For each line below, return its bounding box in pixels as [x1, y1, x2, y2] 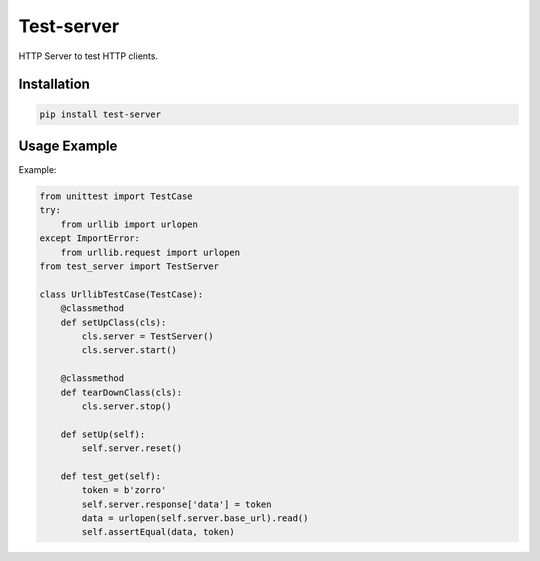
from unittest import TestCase [39, 191, 194, 202]
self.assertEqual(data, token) [81, 526, 235, 538]
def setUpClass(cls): [60, 316, 167, 328]
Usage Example [18, 137, 118, 154]
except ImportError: [39, 233, 140, 244]
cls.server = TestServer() [81, 330, 214, 342]
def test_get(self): [60, 470, 162, 482]
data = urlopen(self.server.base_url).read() [81, 513, 309, 524]
